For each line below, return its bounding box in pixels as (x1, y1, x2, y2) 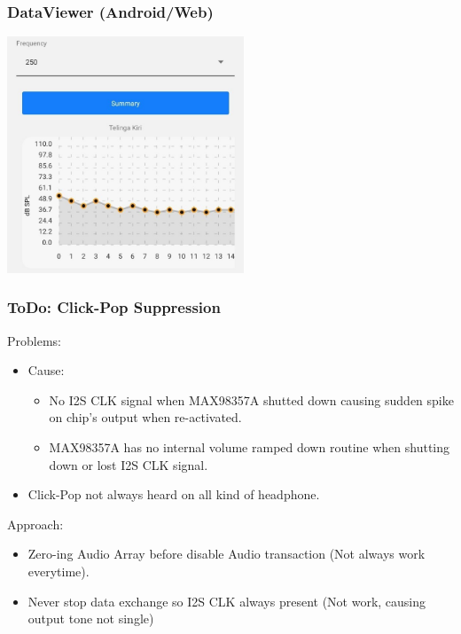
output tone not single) (27, 609, 154, 628)
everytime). (27, 562, 90, 581)
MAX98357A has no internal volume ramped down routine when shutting (49, 438, 450, 457)
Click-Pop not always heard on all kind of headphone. (27, 485, 320, 504)
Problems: (7, 331, 61, 349)
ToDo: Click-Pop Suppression (7, 296, 221, 318)
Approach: (7, 514, 64, 533)
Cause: (27, 361, 65, 380)
